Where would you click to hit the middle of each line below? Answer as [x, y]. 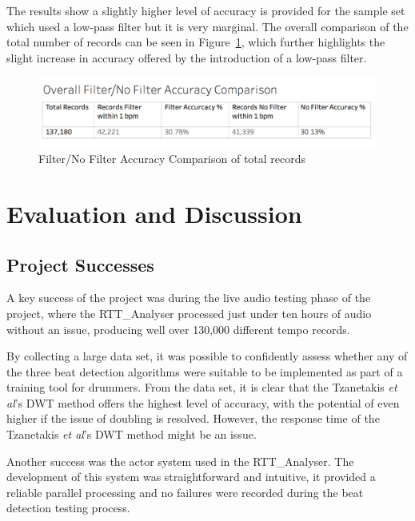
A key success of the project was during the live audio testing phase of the [189, 298]
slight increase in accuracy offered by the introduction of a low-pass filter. [187, 57]
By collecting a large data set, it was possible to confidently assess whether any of [207, 356]
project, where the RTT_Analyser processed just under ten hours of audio [189, 313]
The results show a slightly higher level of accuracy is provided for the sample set [206, 10]
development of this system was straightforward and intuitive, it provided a [191, 477]
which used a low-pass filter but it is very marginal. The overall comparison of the [207, 26]
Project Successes [80, 264]
